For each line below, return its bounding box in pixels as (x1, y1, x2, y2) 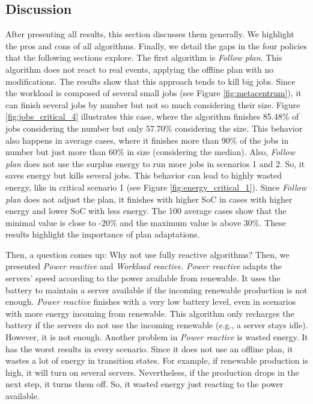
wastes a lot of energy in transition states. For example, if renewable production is (5, 354, 308, 367)
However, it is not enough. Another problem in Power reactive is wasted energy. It (5, 331, 308, 343)
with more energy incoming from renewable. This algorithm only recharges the (5, 307, 294, 319)
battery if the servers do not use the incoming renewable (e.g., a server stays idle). (5, 319, 308, 331)
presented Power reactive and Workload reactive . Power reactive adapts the (5, 260, 282, 272)
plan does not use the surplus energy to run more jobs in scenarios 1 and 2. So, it (5, 157, 305, 170)
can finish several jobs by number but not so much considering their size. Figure (5, 98, 300, 111)
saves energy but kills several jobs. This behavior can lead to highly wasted (5, 169, 282, 182)
